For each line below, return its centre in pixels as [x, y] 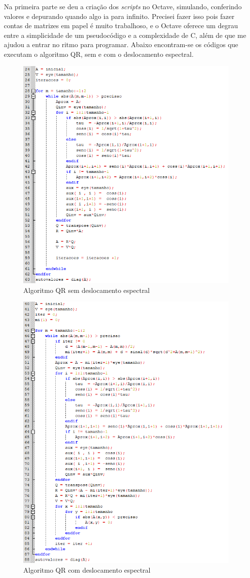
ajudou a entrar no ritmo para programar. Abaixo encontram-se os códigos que [121, 44]
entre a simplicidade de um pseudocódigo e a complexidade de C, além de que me [125, 35]
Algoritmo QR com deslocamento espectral [87, 570]
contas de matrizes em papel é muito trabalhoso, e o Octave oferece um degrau [121, 25]
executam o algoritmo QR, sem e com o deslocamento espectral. [99, 54]
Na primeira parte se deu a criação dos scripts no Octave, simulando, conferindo [123, 6]
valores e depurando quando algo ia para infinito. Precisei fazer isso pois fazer [119, 16]
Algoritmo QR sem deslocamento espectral [87, 290]
